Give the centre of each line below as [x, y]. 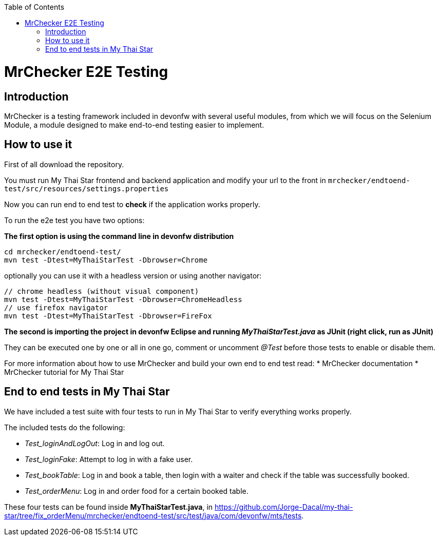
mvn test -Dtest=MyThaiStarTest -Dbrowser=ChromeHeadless [123, 299]
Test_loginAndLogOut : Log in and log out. [95, 443]
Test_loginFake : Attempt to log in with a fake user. [109, 459]
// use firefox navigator [56, 307]
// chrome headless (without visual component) [102, 291]
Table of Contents [34, 7]
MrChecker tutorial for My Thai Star [64, 372]
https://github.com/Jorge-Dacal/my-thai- [284, 507]
